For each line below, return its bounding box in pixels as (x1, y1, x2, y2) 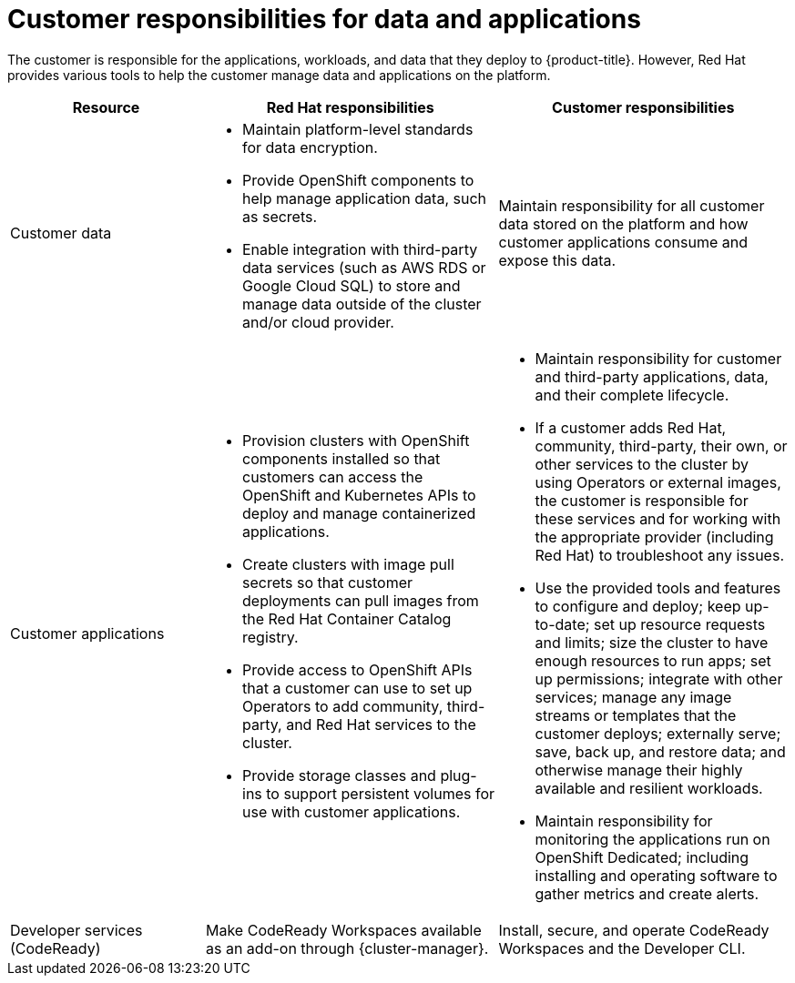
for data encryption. (242, 137, 378, 157)
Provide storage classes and (242, 765, 436, 785)
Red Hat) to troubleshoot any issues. (535, 545, 784, 564)
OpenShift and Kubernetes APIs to (242, 485, 476, 504)
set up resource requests (594, 614, 766, 633)
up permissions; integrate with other (535, 669, 783, 688)
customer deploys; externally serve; (535, 724, 781, 743)
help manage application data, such (242, 188, 486, 208)
